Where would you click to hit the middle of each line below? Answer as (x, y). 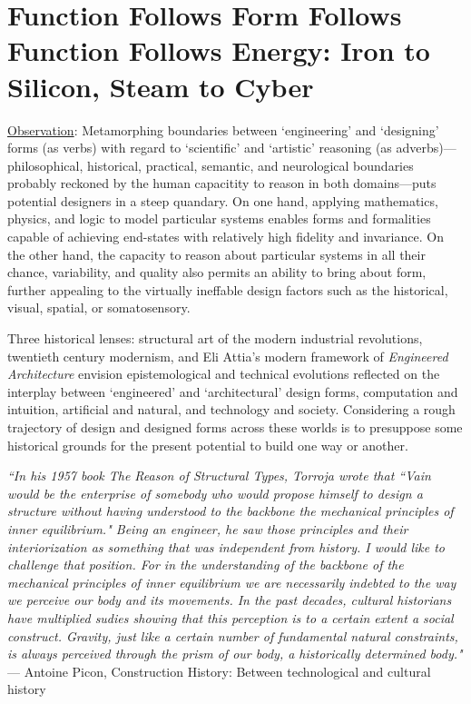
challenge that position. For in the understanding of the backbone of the (206, 565)
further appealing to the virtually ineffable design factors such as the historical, (228, 289)
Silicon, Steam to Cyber (161, 86)
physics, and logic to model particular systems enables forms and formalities (219, 218)
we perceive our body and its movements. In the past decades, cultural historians (230, 600)
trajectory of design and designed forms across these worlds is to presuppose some (235, 427)
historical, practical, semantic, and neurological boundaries (250, 165)
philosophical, (45, 165)
